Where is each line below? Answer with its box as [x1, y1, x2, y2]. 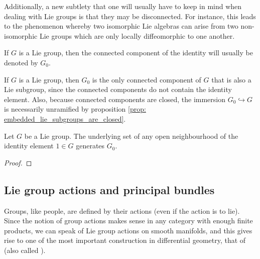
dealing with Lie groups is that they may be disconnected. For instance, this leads [4, 11, 256, 21]
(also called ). [4, 244, 46, 255]
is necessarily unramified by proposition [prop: [4, 104, 146, 114]
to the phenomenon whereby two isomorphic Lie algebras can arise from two [4, 21, 238, 31]
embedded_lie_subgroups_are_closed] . [4, 113, 126, 124]
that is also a [211, 74, 251, 84]
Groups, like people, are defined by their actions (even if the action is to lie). [4, 205, 240, 216]
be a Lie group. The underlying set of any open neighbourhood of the [24, 130, 238, 141]
